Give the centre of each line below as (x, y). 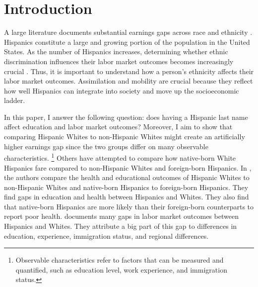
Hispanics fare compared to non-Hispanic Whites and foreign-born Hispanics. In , (128, 167)
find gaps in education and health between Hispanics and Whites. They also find (127, 197)
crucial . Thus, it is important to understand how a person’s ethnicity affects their (129, 71)
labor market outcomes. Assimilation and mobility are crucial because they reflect (129, 81)
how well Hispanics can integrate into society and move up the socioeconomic (122, 90)
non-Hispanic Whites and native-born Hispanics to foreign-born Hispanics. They (126, 187)
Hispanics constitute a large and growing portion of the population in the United (127, 42)
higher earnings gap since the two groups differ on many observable (106, 146)
